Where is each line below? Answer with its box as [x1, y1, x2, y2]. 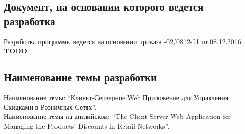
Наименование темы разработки [4, 69, 157, 84]
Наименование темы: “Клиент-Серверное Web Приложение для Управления [4, 92, 228, 102]
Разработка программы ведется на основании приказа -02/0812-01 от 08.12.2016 [4, 36, 241, 46]
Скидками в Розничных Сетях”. [4, 101, 97, 112]
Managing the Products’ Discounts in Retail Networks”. [4, 120, 170, 131]
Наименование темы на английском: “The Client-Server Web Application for [4, 111, 231, 121]
